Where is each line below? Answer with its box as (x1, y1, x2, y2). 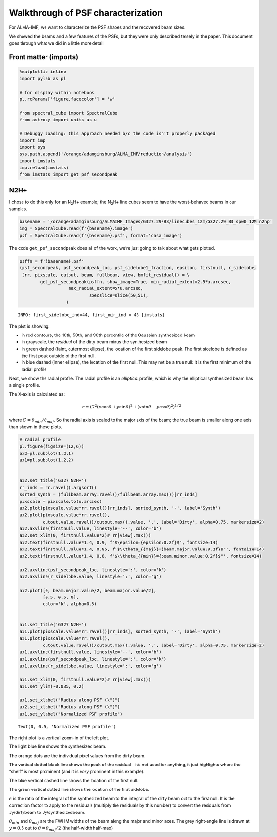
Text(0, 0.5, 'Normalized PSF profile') (18, 724, 116, 729)
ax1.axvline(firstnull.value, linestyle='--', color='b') (19, 649, 162, 655)
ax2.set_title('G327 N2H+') (19, 478, 87, 483)
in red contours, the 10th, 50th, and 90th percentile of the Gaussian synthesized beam (21, 332, 195, 338)
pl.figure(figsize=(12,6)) (19, 444, 84, 449)
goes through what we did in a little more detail (9, 40, 104, 46)
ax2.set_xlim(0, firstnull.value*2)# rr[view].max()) (19, 533, 151, 538)
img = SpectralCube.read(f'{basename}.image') (19, 226, 133, 231)
